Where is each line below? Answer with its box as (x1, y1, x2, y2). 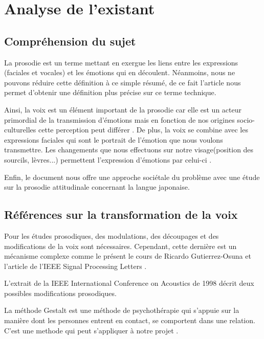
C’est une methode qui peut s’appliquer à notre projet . (4, 325, 179, 335)
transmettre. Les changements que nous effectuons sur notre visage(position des (4, 144, 254, 155)
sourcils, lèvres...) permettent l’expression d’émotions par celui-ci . (4, 154, 212, 165)
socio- (237, 114, 255, 125)
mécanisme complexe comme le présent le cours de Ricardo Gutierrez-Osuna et (4, 251, 251, 261)
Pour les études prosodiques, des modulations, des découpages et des (4, 230, 219, 241)
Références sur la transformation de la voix (4, 207, 238, 222)
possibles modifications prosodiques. (4, 287, 117, 298)
